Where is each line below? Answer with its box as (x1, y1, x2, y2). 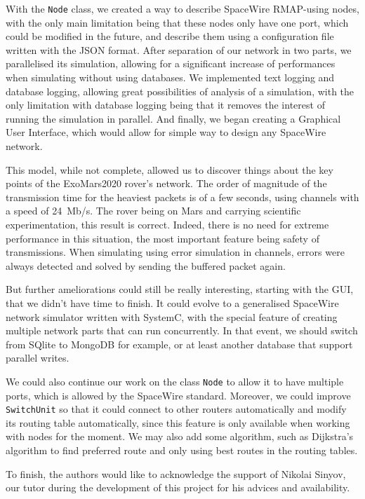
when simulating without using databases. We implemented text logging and (6, 70, 335, 85)
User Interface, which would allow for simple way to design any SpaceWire (6, 125, 326, 139)
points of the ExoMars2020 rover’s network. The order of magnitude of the (6, 176, 327, 191)
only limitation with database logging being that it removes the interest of (6, 97, 325, 112)
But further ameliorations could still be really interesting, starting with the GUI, (6, 282, 354, 296)
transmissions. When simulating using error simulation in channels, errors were (6, 245, 345, 259)
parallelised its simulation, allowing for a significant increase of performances (6, 56, 336, 71)
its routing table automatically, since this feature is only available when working (6, 415, 350, 430)
